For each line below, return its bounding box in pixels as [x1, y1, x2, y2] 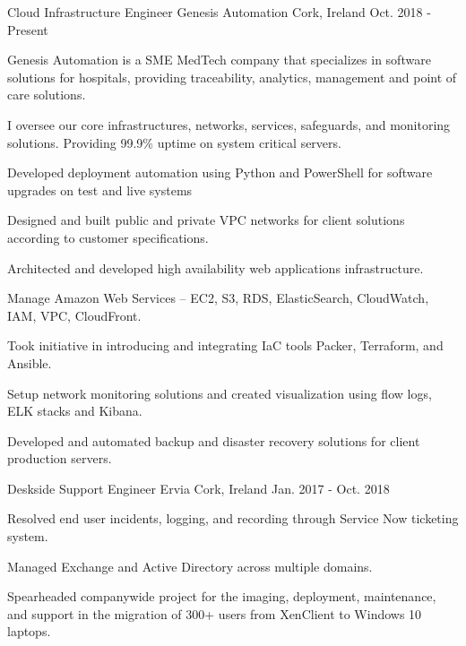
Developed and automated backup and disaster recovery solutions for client [7, 431, 420, 450]
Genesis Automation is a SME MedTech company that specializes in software [7, 50, 431, 69]
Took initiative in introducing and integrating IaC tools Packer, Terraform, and [7, 336, 444, 355]
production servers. [7, 449, 112, 468]
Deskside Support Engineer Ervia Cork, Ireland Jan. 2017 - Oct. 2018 [7, 478, 390, 497]
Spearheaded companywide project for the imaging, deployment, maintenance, [7, 587, 436, 606]
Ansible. [7, 353, 52, 372]
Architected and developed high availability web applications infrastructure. [7, 258, 424, 277]
